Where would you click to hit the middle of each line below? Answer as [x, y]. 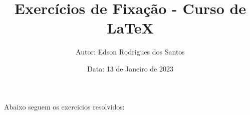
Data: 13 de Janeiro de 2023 [130, 68]
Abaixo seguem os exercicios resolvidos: [64, 106]
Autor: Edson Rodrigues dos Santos [130, 52]
